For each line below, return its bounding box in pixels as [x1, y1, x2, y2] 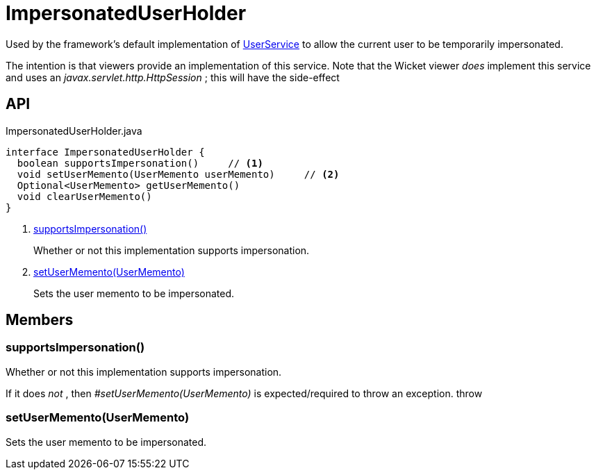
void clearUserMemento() [17, 190, 152, 202]
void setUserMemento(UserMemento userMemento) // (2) [17, 168, 340, 180]
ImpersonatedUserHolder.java [6, 124, 142, 137]
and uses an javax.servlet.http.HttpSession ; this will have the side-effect [6, 71, 340, 83]
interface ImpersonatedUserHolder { [6, 146, 205, 158]
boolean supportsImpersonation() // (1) [17, 157, 263, 169]
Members [6, 311, 74, 329]
